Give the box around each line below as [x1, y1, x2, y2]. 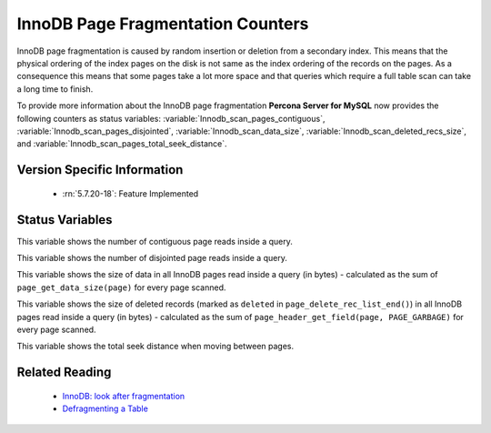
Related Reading [16, 365, 112, 380]
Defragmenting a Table [62, 403, 149, 414]
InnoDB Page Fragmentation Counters [16, 14, 309, 34]
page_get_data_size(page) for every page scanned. [16, 282, 226, 293]
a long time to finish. [16, 83, 94, 95]
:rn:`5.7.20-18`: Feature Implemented [62, 187, 199, 199]
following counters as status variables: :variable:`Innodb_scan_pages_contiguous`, [16, 113, 326, 124]
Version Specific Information [16, 162, 184, 177]
